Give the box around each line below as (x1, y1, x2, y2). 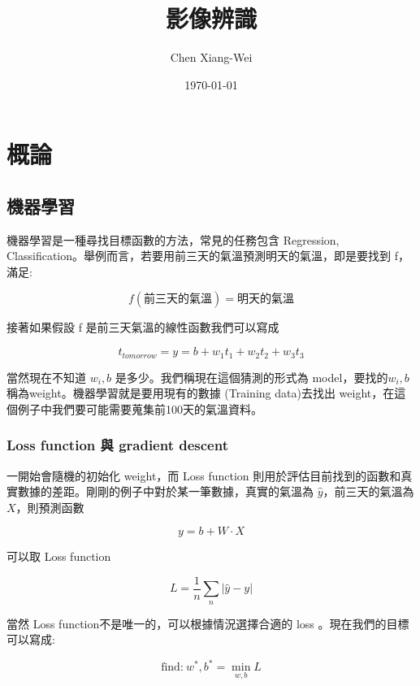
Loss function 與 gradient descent (6, 435, 228, 455)
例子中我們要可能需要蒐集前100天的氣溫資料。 (17, 400, 262, 417)
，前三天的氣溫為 (323, 483, 414, 500)
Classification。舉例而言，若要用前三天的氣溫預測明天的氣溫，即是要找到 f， (6, 247, 409, 264)
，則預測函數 (15, 498, 84, 515)
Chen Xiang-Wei (170, 49, 253, 66)
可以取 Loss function (6, 548, 111, 565)
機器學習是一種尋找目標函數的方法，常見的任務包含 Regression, (6, 231, 340, 248)
